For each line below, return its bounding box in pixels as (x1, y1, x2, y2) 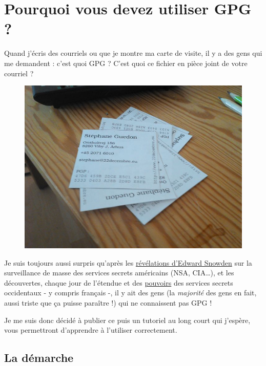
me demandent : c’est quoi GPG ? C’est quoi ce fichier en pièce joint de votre (4, 57, 248, 68)
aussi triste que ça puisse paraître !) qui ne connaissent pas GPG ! (4, 297, 212, 308)
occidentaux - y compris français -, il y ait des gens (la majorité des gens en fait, (4, 287, 257, 298)
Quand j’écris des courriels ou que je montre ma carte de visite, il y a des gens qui (4, 48, 262, 58)
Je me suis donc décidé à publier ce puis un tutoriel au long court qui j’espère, (4, 314, 251, 325)
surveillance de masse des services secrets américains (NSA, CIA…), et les (4, 267, 234, 278)
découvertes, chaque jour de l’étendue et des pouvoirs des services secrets (4, 277, 233, 288)
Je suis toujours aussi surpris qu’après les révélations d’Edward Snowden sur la (4, 257, 252, 268)
